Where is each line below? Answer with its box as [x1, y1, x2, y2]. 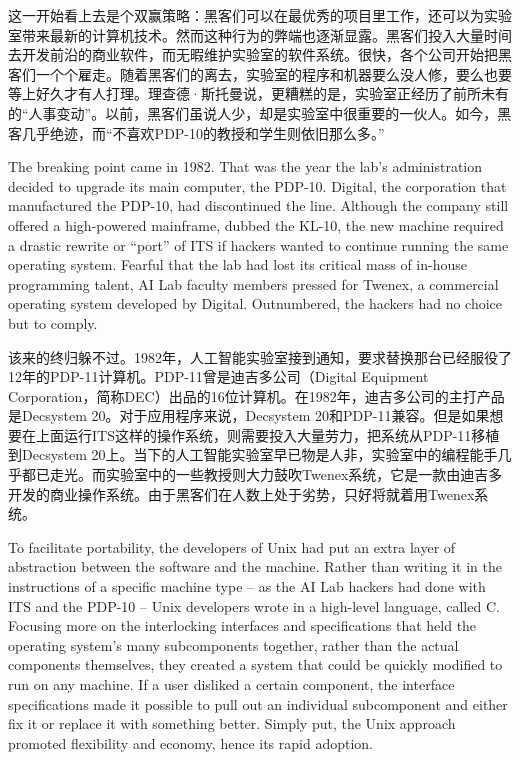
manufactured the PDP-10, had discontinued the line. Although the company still [8, 195, 509, 216]
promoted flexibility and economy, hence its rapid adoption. [8, 732, 373, 753]
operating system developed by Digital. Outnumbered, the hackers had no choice [8, 293, 503, 314]
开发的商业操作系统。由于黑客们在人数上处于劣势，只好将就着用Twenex [8, 483, 475, 504]
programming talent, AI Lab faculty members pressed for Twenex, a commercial [8, 273, 499, 294]
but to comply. [8, 312, 98, 333]
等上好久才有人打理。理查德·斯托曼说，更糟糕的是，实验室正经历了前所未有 [8, 83, 509, 104]
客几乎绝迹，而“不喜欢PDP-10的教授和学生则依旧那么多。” [8, 122, 385, 143]
